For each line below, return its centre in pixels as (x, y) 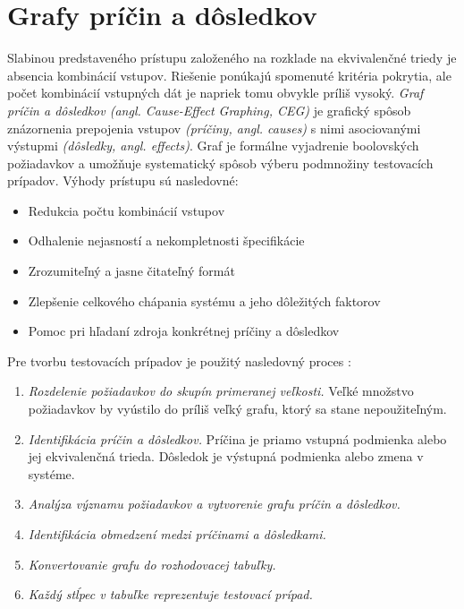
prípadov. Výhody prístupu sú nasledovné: (123, 180)
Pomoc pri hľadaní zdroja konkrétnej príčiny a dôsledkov (184, 331)
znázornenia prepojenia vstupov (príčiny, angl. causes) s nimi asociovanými (214, 128)
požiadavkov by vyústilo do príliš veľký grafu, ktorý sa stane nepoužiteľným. (237, 409)
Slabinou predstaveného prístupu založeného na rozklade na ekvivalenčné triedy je (232, 58)
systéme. (51, 473)
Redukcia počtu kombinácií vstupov (127, 210)
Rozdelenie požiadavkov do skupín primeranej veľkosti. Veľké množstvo (221, 391)
